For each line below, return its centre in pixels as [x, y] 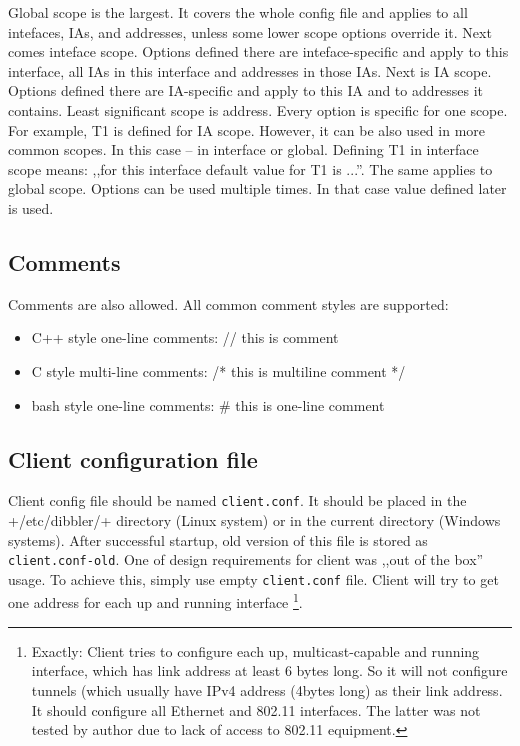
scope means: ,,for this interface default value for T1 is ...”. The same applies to [250, 168]
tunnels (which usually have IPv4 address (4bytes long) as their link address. [267, 689]
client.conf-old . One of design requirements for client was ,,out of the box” [246, 559]
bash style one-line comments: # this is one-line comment [208, 404]
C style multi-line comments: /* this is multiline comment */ [218, 370]
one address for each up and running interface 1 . [155, 601]
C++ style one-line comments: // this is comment [185, 337]
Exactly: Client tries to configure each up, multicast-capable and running [255, 650]
